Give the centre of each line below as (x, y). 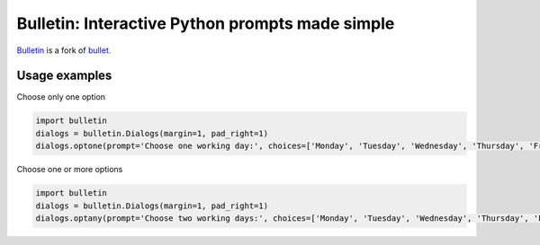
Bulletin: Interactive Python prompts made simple (206, 23)
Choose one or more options (70, 170)
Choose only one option (61, 97)
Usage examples (64, 76)
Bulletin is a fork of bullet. (64, 50)
